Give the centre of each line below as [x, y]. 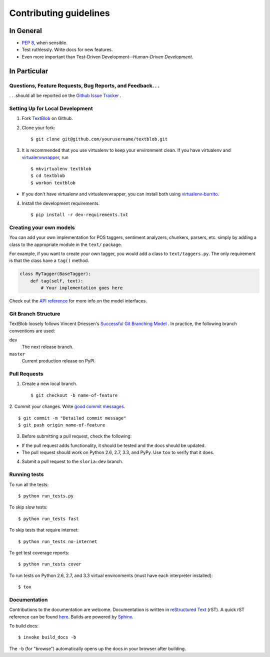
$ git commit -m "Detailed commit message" [72, 418]
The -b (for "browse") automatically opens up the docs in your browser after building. [97, 648]
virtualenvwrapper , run [45, 157]
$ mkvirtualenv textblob [61, 169]
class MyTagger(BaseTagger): [55, 274]
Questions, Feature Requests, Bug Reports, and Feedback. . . [84, 85]
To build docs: [24, 626]
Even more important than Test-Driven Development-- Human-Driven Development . [107, 56]
